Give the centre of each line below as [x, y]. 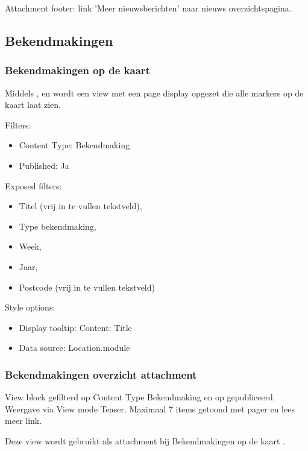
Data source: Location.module [74, 348]
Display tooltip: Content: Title [75, 327]
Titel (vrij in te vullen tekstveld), [80, 206]
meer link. [24, 421]
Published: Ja [44, 165]
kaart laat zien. [33, 105]
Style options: [30, 307]
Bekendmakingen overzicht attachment [101, 374]
